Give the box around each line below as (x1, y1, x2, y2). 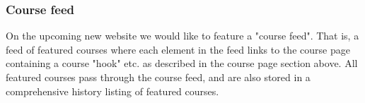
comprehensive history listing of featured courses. (6, 83, 219, 98)
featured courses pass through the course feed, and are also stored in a (6, 70, 311, 84)
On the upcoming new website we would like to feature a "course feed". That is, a (6, 28, 359, 43)
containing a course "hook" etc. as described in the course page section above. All (6, 56, 358, 71)
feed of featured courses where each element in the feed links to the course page (6, 42, 350, 56)
